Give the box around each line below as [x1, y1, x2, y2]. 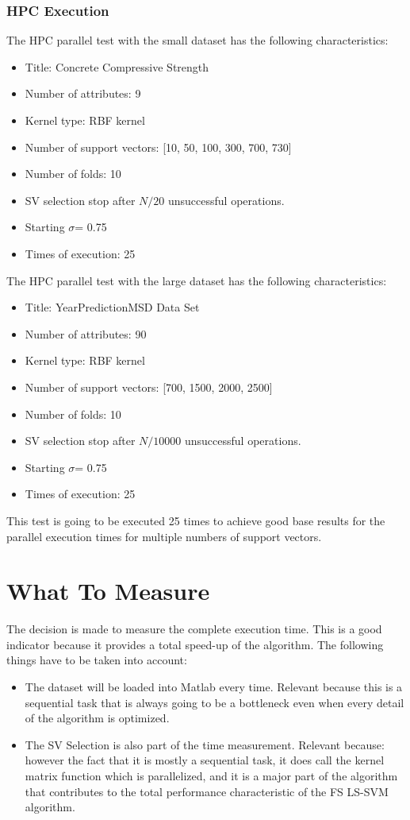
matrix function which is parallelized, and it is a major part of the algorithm [25, 767, 398, 783]
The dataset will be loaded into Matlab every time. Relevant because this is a [25, 679, 403, 694]
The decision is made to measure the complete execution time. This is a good [6, 621, 382, 637]
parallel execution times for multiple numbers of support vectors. [6, 528, 322, 544]
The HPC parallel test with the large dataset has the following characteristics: [6, 272, 387, 288]
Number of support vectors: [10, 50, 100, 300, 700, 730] [25, 138, 292, 155]
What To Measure [6, 574, 210, 607]
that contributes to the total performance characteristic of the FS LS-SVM [25, 783, 389, 799]
